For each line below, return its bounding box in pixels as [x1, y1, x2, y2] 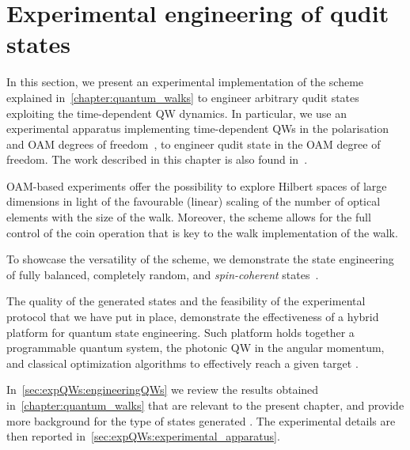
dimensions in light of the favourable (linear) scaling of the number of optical [6, 193, 381, 210]
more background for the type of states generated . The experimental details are [6, 412, 396, 429]
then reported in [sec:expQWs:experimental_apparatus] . [6, 428, 280, 444]
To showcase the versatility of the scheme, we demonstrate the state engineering [6, 251, 394, 267]
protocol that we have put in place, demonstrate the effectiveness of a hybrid [6, 308, 379, 325]
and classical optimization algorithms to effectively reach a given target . [6, 354, 359, 371]
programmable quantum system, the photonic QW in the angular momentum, [6, 339, 385, 356]
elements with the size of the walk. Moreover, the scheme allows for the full [6, 209, 371, 225]
